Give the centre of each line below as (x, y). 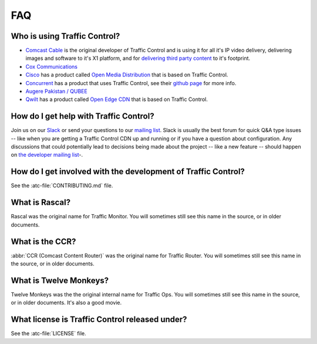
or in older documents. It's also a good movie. (66, 303)
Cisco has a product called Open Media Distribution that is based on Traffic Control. (127, 75)
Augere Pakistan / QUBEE (56, 92)
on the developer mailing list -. (47, 155)
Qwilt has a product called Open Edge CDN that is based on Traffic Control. (117, 99)
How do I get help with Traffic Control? (83, 117)
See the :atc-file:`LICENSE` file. (48, 333)
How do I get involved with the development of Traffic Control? (128, 172)
